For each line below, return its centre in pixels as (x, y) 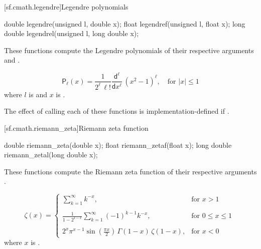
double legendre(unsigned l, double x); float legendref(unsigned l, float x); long (125, 23)
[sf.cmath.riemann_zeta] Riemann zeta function (76, 128)
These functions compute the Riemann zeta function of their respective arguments (130, 171)
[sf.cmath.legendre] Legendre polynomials (66, 7)
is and (38, 94)
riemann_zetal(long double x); (51, 155)
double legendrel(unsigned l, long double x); (72, 33)
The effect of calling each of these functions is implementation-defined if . (117, 111)
